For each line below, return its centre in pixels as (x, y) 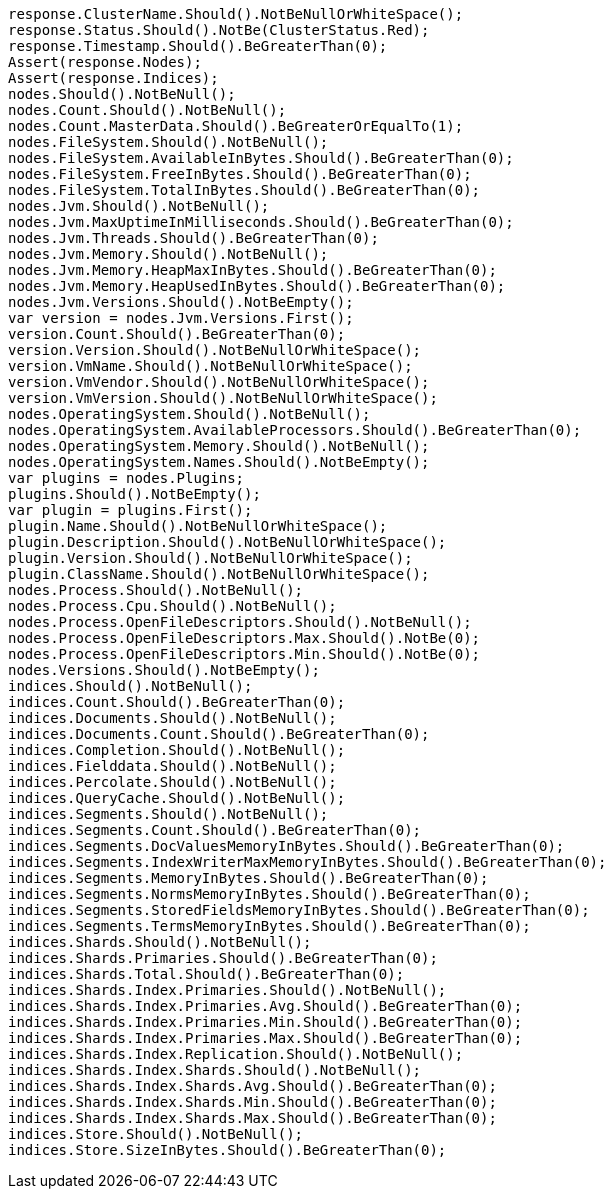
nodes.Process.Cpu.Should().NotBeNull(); (172, 606)
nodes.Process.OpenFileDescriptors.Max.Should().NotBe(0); (244, 638)
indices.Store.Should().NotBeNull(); (156, 1134)
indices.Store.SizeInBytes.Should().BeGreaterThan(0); (227, 1150)
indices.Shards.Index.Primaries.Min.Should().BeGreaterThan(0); (265, 1022)
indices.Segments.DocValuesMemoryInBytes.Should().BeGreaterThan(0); (286, 846)
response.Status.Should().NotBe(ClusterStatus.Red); (219, 30)
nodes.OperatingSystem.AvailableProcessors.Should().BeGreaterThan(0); (295, 430)
